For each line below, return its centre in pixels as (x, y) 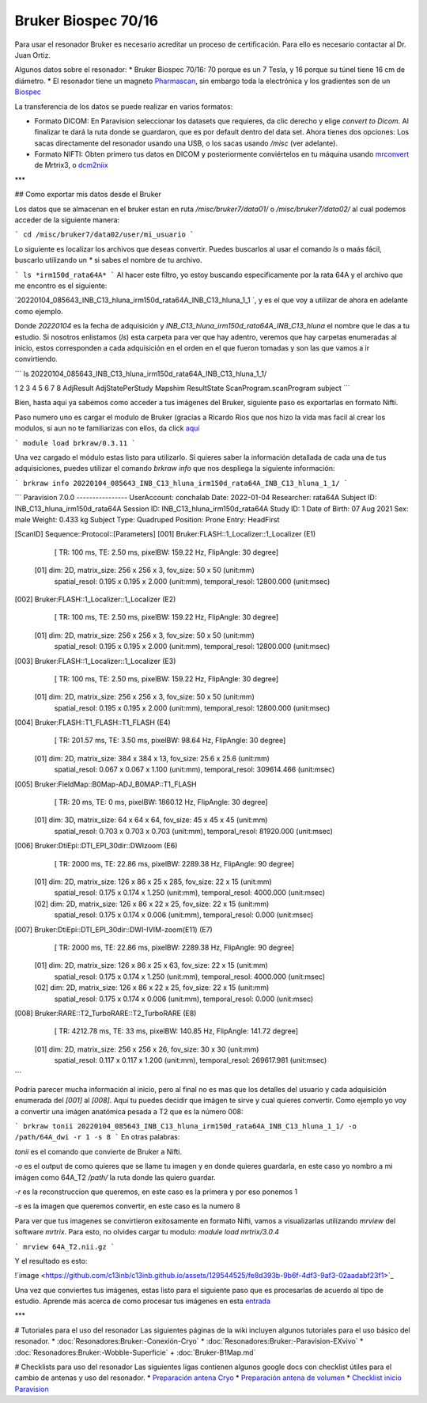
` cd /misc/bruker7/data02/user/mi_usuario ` (104, 235)
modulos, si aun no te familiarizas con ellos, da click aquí (107, 428)
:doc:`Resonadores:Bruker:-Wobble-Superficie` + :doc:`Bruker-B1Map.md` (135, 1352)
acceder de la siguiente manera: (67, 220)
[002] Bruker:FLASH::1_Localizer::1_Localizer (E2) (95, 599)
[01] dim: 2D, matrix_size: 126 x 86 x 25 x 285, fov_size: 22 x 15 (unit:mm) (153, 882)
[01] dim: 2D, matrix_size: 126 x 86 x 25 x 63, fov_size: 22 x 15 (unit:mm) (151, 965)
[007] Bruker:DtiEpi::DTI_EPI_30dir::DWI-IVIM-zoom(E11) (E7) (113, 929)
